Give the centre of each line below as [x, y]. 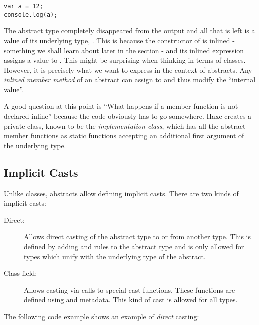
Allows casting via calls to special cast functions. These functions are [129, 290]
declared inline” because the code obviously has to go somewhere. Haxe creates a [128, 116]
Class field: [21, 273]
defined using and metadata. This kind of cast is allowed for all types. [131, 300]
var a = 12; [24, 6]
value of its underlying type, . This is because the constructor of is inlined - [119, 40]
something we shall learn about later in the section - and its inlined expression [124, 50]
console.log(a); [31, 15]
